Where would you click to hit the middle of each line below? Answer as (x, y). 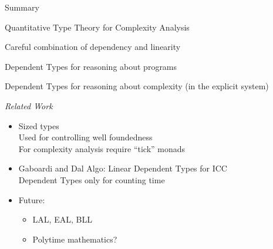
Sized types (39, 125)
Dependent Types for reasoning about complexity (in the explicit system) (137, 86)
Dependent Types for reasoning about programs (91, 66)
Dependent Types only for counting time (92, 179)
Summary (22, 7)
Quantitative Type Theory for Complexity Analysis (97, 27)
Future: (32, 199)
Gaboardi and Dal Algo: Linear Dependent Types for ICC (123, 168)
